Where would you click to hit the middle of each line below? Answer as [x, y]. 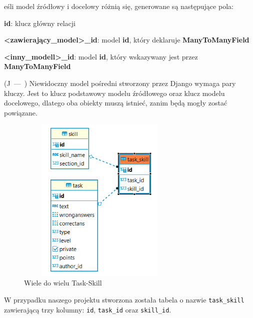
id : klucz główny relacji [40, 23]
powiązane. [21, 112]
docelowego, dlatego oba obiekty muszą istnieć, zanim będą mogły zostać [116, 103]
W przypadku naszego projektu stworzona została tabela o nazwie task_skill [124, 299]
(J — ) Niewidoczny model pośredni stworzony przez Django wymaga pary [120, 83]
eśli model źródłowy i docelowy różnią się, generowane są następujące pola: [119, 6]
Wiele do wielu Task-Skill [63, 283]
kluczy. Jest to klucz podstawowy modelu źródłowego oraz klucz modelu [114, 93]
